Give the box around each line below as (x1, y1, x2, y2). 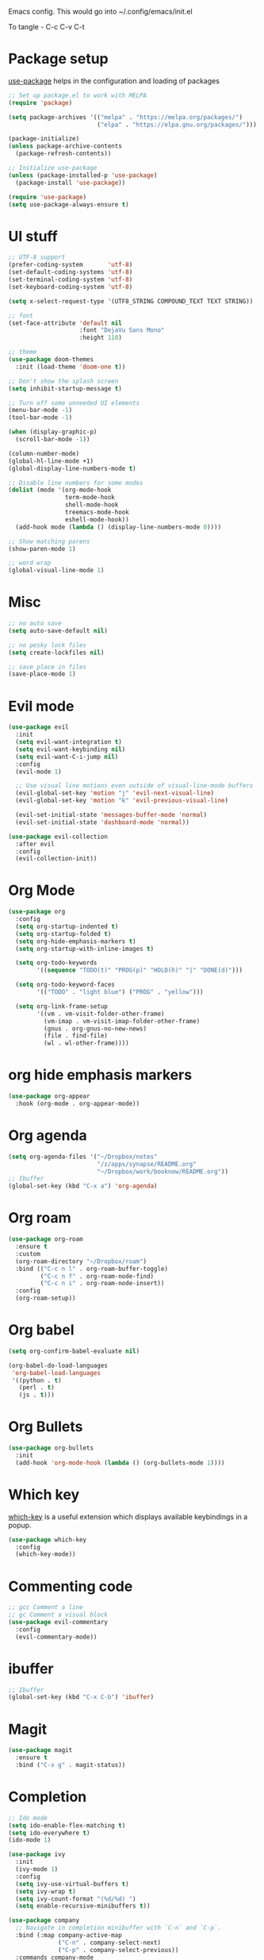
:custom (15, 1250, 41, 1257)
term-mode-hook (64, 494, 115, 502)
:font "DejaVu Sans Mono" (78, 326, 165, 334)
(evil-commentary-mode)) (15, 1633, 98, 1641)
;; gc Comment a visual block (8, 1611, 109, 1619)
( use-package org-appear (8, 1092, 90, 1100)
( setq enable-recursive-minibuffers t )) (15, 1902, 151, 1910)
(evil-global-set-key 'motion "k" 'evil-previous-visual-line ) (15, 797, 228, 805)
